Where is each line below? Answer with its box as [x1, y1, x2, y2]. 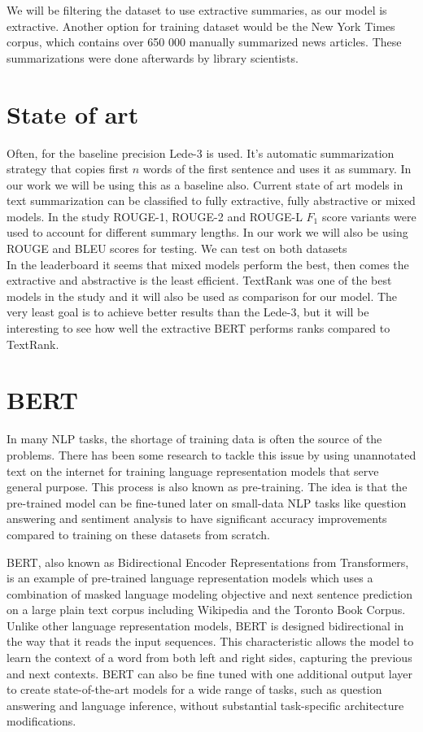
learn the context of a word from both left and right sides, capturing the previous [7, 649, 412, 666]
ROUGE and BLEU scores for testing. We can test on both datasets [7, 240, 347, 257]
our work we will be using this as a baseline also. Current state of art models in [7, 176, 403, 193]
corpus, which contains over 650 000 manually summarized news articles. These [7, 33, 402, 50]
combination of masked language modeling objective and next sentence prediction [7, 585, 413, 602]
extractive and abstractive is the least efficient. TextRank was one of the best [7, 272, 392, 289]
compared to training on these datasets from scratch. [7, 525, 271, 542]
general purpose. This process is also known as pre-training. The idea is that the [7, 478, 408, 495]
